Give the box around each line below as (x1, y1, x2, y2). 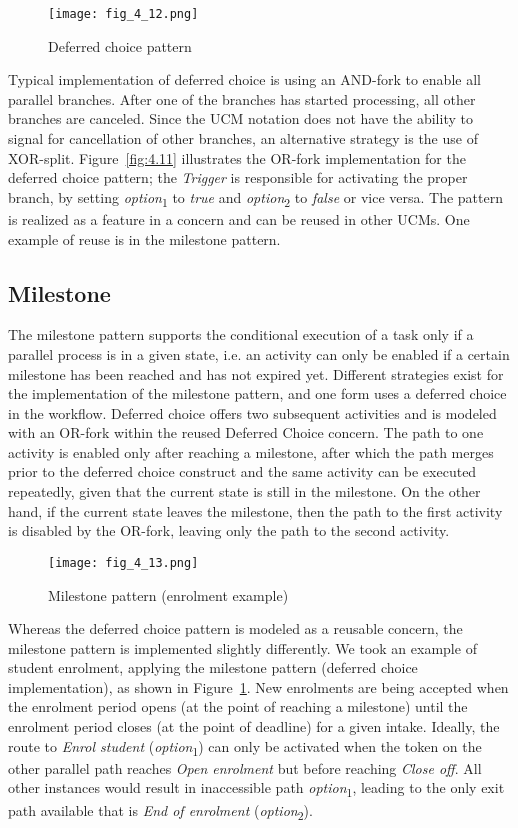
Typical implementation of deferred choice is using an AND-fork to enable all (8, 69, 481, 90)
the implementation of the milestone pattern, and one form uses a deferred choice (8, 383, 507, 404)
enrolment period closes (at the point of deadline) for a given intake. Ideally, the (8, 716, 500, 737)
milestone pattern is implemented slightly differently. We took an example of (8, 637, 477, 658)
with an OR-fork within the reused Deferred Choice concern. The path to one (8, 422, 484, 443)
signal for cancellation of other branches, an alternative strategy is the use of (8, 128, 478, 149)
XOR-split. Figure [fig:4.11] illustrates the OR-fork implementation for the (8, 147, 466, 168)
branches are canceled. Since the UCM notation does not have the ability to (8, 108, 473, 129)
